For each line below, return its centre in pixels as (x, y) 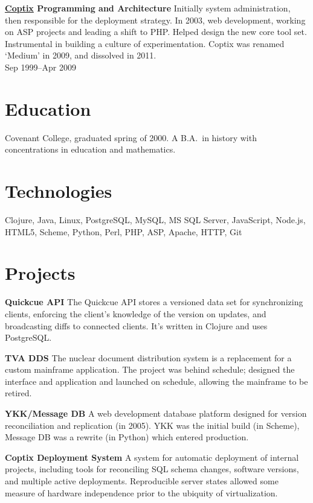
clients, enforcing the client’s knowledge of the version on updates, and (136, 313)
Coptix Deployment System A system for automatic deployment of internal (152, 457)
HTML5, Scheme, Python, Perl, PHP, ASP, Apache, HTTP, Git (124, 231)
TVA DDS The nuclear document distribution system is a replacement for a (148, 357)
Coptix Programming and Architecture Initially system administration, (148, 8)
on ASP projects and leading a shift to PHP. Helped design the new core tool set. (156, 32)
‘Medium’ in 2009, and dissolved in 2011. (81, 55)
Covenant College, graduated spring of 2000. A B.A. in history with (131, 137)
